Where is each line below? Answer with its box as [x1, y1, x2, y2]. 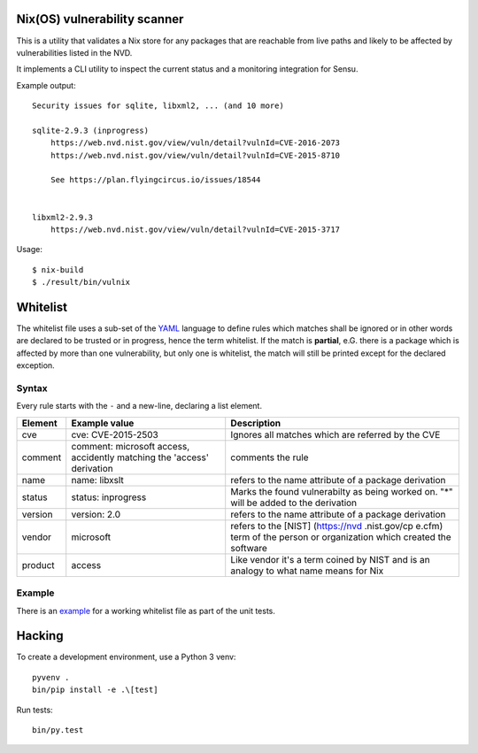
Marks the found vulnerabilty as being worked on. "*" [230, 485, 453, 497]
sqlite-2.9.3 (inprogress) [32, 125, 150, 135]
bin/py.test [32, 725, 84, 734]
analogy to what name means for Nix [230, 565, 384, 577]
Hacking [16, 628, 64, 643]
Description [230, 417, 281, 429]
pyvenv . [32, 672, 70, 682]
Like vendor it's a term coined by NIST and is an [230, 553, 430, 565]
